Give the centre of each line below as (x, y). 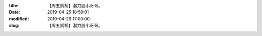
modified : (19, 18)
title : (14, 5)
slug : (14, 26)
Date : (15, 12)
